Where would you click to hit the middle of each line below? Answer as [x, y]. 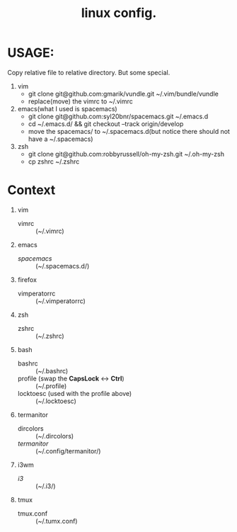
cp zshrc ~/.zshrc [54, 162]
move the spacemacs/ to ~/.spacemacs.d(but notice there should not [129, 131]
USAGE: [31, 53]
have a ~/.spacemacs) [60, 139]
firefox [27, 279]
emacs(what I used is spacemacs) [68, 108]
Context [31, 190]
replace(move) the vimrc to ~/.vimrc [80, 101]
